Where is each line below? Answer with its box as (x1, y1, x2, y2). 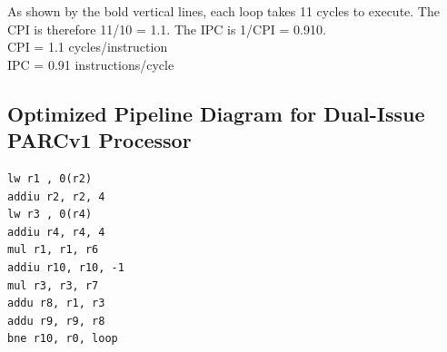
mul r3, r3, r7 (7, 279, 99, 292)
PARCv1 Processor (7, 126, 192, 154)
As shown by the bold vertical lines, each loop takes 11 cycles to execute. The (7, 2, 440, 20)
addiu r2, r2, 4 (7, 190, 105, 203)
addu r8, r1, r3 (7, 297, 105, 310)
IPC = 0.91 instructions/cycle (7, 54, 174, 73)
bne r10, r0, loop (7, 332, 118, 346)
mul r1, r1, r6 (7, 243, 99, 257)
